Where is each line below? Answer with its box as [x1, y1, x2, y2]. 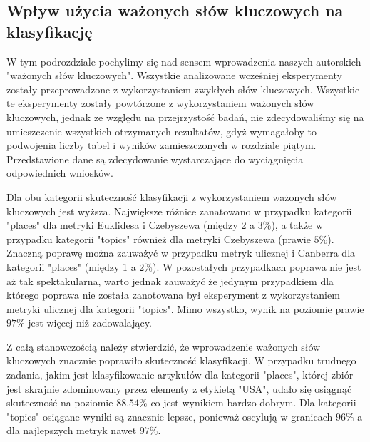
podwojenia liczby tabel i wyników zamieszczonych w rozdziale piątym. [6, 138, 317, 153]
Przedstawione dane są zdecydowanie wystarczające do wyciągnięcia [6, 151, 304, 166]
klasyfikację [6, 20, 93, 42]
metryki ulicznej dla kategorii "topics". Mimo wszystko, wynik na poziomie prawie [6, 301, 364, 316]
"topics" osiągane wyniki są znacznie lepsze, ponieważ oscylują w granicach [6, 408, 333, 423]
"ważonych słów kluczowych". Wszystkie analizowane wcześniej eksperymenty [6, 68, 342, 83]
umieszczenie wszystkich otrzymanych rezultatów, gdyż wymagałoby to [6, 123, 317, 138]
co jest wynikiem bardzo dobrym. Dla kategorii [150, 395, 356, 410]
